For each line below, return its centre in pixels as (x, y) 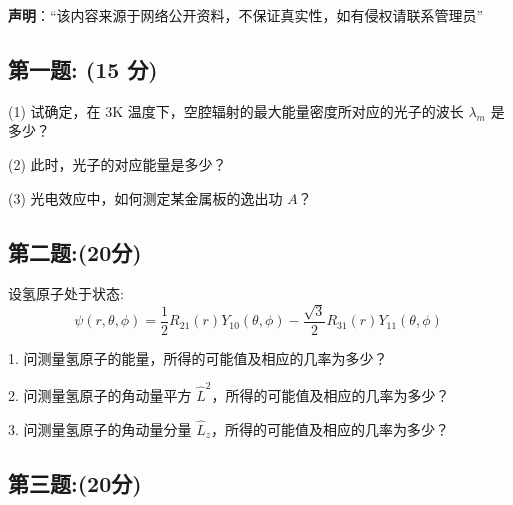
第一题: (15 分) (83, 68)
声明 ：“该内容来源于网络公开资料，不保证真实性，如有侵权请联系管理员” (246, 15)
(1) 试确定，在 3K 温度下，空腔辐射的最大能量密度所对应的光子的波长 (236, 110)
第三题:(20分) (75, 482)
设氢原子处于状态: (66, 293)
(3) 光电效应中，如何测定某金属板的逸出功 (145, 197)
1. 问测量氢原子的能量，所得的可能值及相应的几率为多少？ (198, 357)
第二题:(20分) (75, 251)
